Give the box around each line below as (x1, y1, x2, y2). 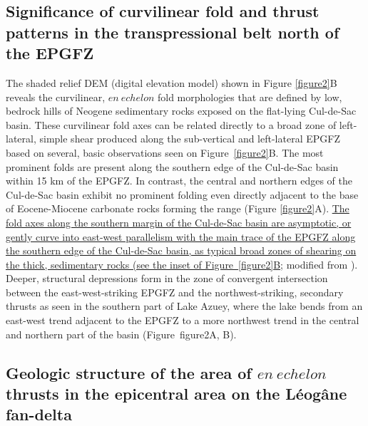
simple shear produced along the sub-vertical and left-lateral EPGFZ (39, 131, 340, 146)
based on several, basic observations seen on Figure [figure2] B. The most (6, 145, 324, 160)
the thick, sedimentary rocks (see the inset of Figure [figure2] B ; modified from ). (6, 256, 358, 271)
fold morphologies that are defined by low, (157, 89, 342, 104)
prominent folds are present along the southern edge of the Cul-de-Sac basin (6, 159, 339, 174)
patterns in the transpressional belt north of (6, 21, 339, 43)
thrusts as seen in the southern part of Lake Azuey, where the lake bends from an (6, 298, 363, 313)
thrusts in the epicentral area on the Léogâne (6, 383, 347, 405)
